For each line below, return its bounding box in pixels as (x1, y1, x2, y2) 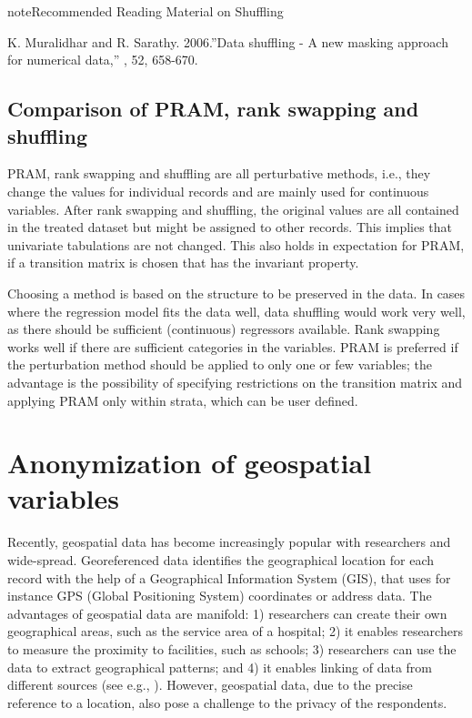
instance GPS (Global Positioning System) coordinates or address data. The (7, 586, 432, 605)
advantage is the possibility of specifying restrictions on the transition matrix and (7, 372, 463, 391)
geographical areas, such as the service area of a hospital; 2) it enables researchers (7, 622, 463, 641)
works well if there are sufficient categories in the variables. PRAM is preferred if (7, 337, 458, 356)
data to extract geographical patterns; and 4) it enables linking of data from (7, 657, 433, 676)
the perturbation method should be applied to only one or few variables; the (7, 355, 433, 374)
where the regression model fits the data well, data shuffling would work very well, (7, 301, 466, 320)
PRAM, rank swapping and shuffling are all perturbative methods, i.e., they (7, 164, 431, 183)
